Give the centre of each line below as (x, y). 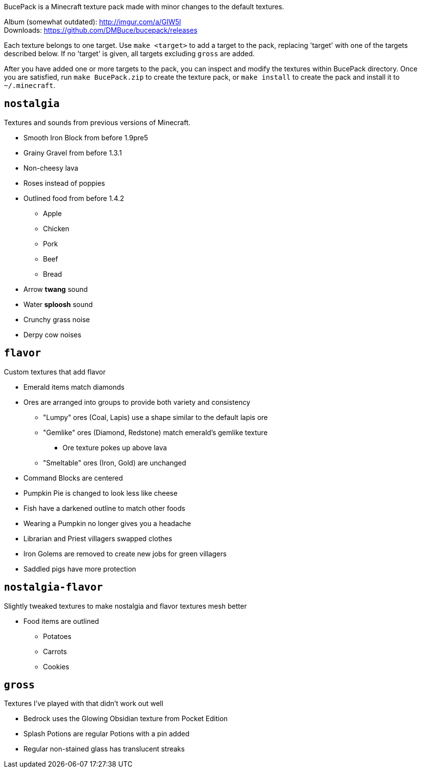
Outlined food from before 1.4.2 (74, 198)
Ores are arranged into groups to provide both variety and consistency (137, 402)
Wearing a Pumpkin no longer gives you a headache (107, 523)
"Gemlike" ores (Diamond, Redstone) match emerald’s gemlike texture (155, 432)
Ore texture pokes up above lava (115, 447)
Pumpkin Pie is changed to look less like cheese (101, 493)
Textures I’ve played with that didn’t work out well (84, 704)
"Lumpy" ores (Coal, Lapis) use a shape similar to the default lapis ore (156, 417)
